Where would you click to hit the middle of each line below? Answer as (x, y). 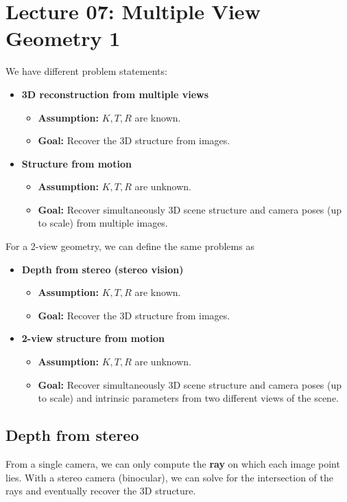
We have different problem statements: (86, 71)
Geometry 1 (63, 38)
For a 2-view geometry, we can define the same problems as (130, 246)
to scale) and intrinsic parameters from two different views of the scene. (189, 398)
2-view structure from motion (93, 338)
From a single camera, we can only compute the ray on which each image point (173, 464)
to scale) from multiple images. (103, 223)
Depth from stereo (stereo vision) (103, 269)
